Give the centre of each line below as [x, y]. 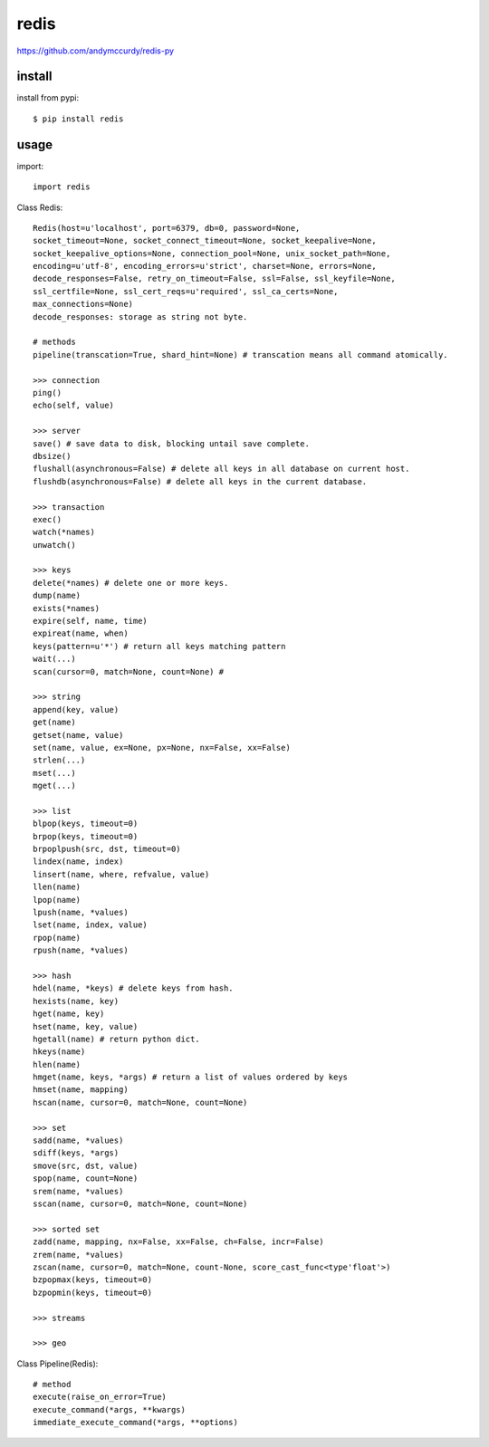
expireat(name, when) [81, 633]
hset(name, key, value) [86, 1026]
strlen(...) [59, 760]
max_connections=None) [83, 304]
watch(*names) [64, 532]
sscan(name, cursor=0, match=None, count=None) [140, 1204]
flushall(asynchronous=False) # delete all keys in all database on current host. [221, 469]
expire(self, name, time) [91, 621]
